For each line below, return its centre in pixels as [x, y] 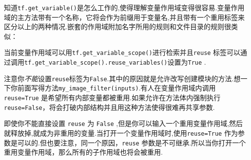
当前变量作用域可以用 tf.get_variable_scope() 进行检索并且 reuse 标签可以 [122, 52]
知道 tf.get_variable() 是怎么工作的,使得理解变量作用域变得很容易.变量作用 [124, 7]
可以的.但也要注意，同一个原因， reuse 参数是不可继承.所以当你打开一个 [132, 142]
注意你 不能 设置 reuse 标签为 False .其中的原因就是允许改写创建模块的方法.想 [122, 78]
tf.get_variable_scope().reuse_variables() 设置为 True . [115, 62]
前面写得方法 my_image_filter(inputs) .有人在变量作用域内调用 [116, 88]
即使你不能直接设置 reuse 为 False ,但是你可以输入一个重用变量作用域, [117, 123]
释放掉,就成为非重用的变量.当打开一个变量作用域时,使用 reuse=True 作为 [124, 133]
